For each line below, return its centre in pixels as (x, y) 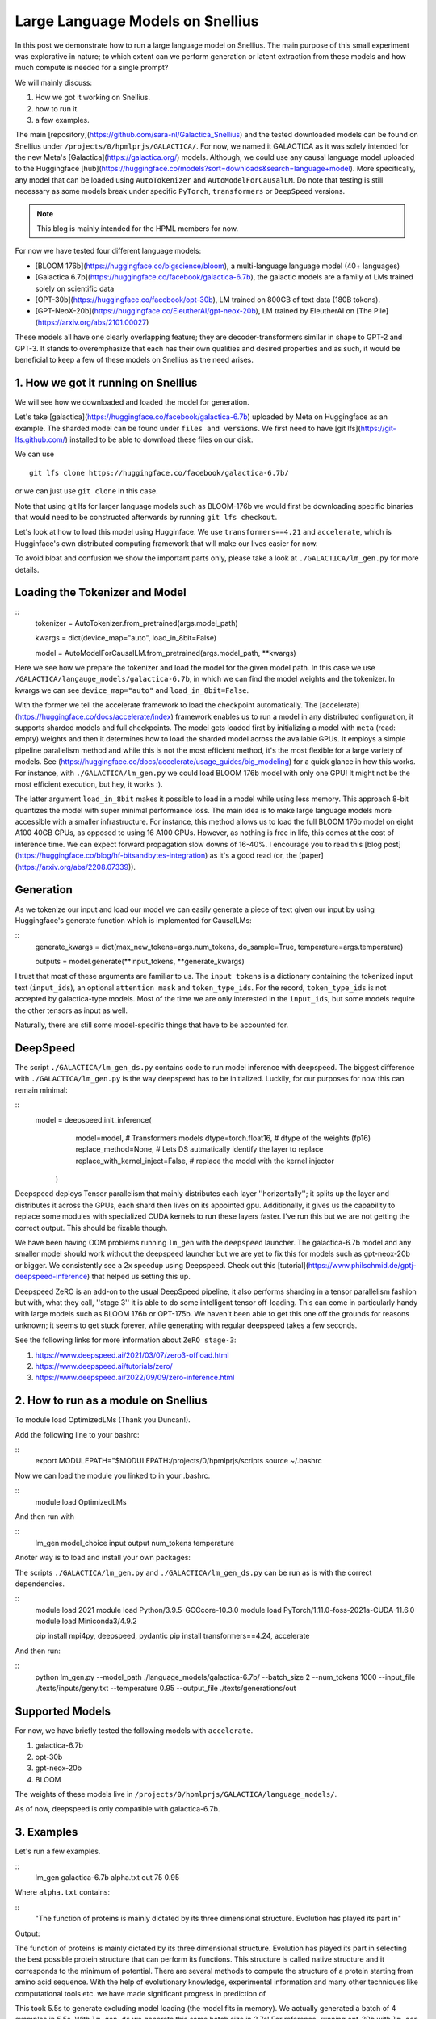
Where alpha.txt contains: (63, 1892)
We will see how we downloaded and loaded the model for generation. (132, 402)
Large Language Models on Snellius (137, 21)
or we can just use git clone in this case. (87, 491)
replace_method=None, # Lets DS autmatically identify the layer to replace (199, 1149)
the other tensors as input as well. (71, 1010)
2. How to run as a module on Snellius (111, 1401)
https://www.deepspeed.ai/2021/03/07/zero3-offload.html (132, 1355)
